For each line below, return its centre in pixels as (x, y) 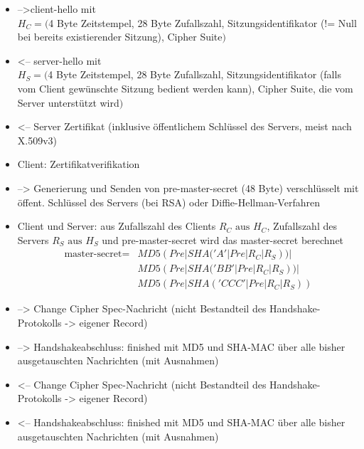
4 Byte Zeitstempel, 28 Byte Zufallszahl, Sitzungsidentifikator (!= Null (203, 22)
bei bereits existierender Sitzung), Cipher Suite (120, 37)
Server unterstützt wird (68, 102)
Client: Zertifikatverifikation (79, 164)
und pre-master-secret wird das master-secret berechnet (223, 239)
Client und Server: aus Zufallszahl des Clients (117, 226)
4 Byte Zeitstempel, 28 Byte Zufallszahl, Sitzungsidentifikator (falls (194, 74)
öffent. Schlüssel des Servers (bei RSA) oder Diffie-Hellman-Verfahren (168, 202)
